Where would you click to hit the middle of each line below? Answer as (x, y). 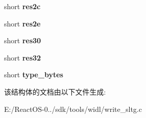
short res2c (22, 6)
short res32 (23, 57)
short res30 (23, 40)
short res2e (22, 23)
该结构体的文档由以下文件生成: (55, 91)
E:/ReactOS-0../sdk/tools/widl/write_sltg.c (73, 109)
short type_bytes (34, 75)
